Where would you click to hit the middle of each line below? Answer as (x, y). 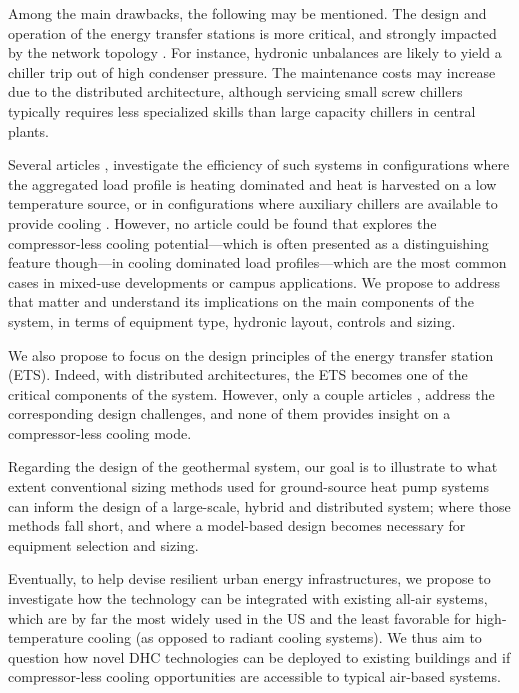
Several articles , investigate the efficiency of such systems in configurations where (259, 164)
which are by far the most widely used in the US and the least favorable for (239, 617)
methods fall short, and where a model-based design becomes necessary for (237, 525)
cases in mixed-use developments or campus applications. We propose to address (254, 281)
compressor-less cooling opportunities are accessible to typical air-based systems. (254, 676)
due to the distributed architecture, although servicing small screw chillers (235, 91)
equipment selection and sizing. (103, 544)
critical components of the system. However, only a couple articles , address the (251, 393)
